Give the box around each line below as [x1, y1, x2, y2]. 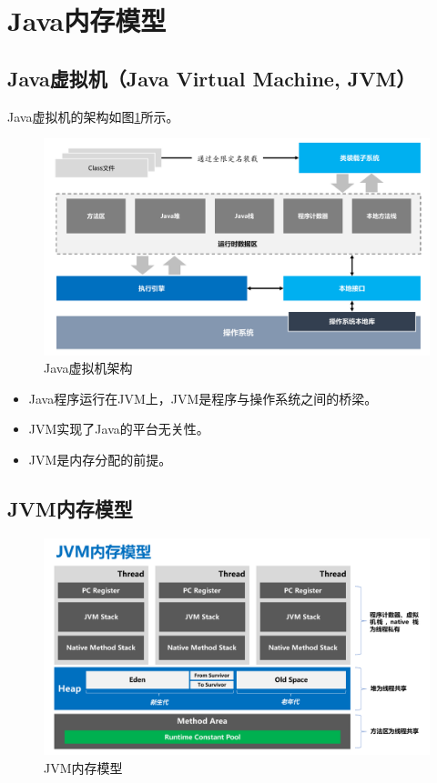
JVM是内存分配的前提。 [28, 450, 172, 469]
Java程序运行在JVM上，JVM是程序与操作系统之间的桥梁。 [28, 388, 378, 407]
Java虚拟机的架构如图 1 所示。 [7, 106, 179, 125]
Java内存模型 [7, 2, 167, 39]
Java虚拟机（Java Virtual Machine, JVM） [7, 64, 416, 92]
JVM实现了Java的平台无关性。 [28, 419, 209, 438]
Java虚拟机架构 [44, 358, 133, 377]
